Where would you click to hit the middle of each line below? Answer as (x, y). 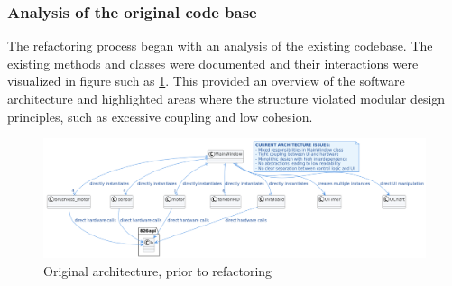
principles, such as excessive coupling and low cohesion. (160, 116)
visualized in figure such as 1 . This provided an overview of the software (206, 81)
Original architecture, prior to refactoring (158, 270)
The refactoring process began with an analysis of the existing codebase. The (220, 46)
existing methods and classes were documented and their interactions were (213, 63)
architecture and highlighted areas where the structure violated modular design (226, 98)
